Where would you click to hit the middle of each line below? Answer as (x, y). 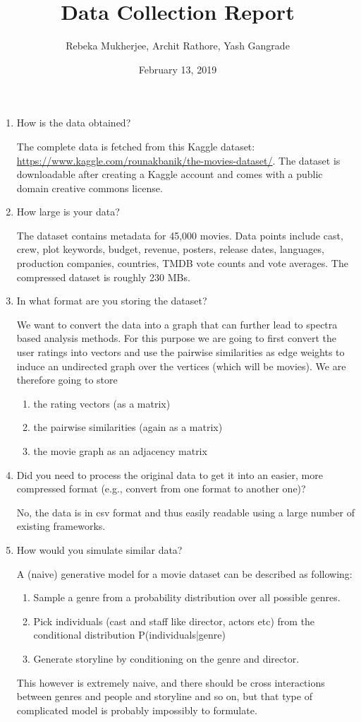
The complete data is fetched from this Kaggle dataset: (136, 146)
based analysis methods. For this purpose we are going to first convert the (176, 338)
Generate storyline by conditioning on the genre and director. (166, 658)
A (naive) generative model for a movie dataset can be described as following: (184, 573)
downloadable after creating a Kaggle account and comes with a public (170, 174)
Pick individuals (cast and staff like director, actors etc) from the (174, 621)
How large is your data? (68, 212)
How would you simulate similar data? (99, 549)
